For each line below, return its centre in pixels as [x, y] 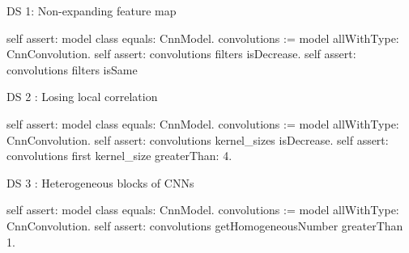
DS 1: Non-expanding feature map [92, 11]
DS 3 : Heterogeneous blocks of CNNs [100, 182]
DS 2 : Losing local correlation [82, 97]
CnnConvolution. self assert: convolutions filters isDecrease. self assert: [181, 54]
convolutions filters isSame [72, 69]
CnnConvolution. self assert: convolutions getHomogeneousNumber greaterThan [205, 225]
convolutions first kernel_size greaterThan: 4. [119, 156]
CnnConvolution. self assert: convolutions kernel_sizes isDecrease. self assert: [198, 139]
